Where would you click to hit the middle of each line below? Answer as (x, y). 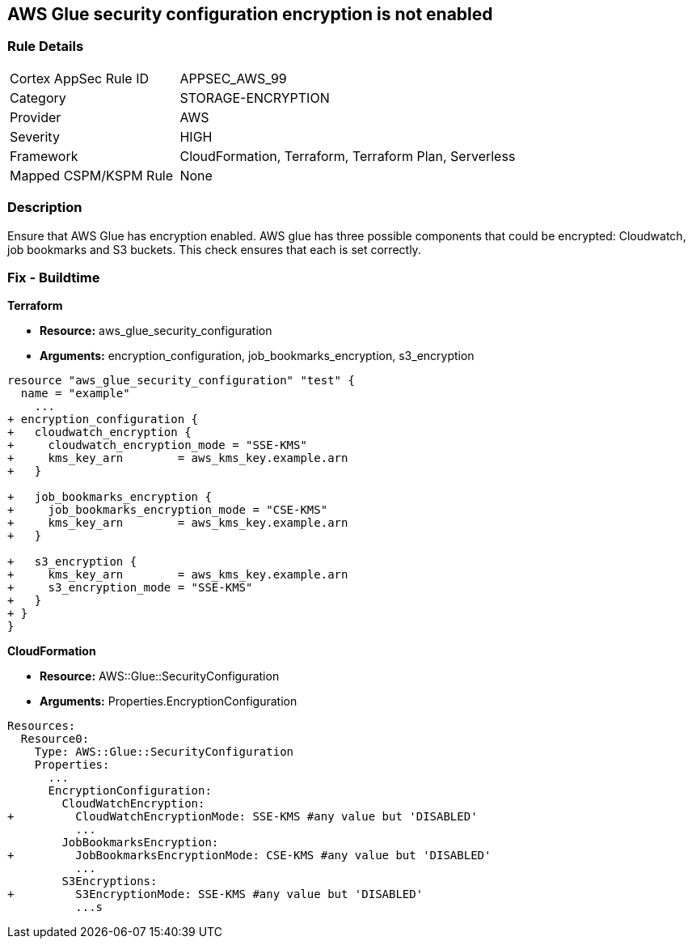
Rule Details (46, 47)
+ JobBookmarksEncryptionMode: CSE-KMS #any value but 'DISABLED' (249, 856)
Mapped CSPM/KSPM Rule (92, 175)
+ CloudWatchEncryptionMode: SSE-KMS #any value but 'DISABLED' (243, 817)
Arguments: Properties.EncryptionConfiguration (169, 701)
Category (38, 97)
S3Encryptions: (110, 881)
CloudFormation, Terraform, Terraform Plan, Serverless (348, 156)
